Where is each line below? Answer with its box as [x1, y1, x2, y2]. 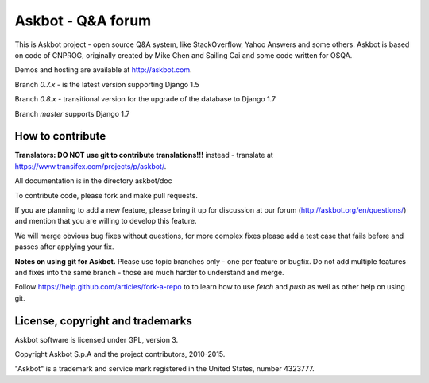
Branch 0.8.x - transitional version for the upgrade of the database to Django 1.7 [14, 94, 276, 104]
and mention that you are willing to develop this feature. [14, 216, 198, 226]
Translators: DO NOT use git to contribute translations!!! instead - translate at [14, 151, 273, 160]
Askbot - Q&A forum [14, 12, 152, 29]
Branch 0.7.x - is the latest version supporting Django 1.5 [14, 79, 199, 89]
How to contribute [14, 129, 106, 143]
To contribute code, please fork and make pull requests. [14, 190, 198, 200]
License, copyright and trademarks [14, 314, 192, 327]
